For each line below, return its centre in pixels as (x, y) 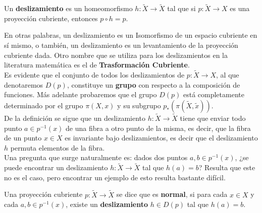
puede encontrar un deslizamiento (56, 167)
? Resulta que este (227, 167)
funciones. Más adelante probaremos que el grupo (81, 94)
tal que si (181, 8)
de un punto (23, 138)
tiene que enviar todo (213, 118)
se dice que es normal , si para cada (172, 194)
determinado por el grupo (44, 105)
